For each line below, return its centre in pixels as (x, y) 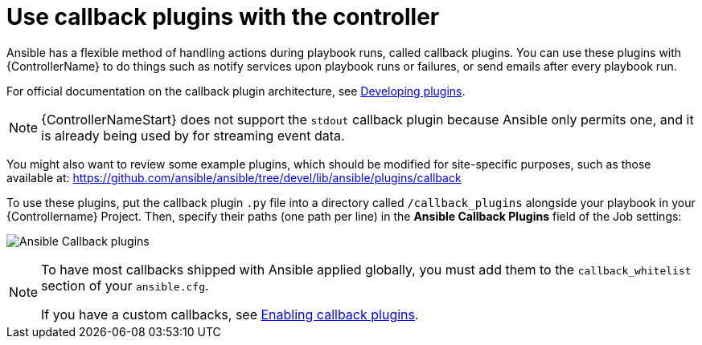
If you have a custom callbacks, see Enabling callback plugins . (230, 314)
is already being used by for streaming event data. (193, 135)
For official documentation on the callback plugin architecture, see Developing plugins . (236, 91)
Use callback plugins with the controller (223, 17)
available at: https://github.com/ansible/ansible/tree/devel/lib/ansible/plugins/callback (234, 177)
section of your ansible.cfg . (125, 285)
